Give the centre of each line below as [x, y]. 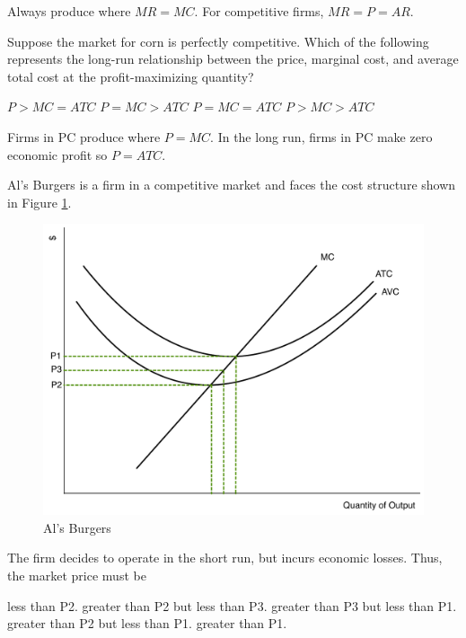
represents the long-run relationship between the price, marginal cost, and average [233, 59]
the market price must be [77, 575]
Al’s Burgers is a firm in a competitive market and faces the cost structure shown [232, 185]
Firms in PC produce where [84, 136]
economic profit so [57, 154]
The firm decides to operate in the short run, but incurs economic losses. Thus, [225, 558]
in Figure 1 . [40, 202]
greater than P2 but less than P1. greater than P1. [147, 623]
